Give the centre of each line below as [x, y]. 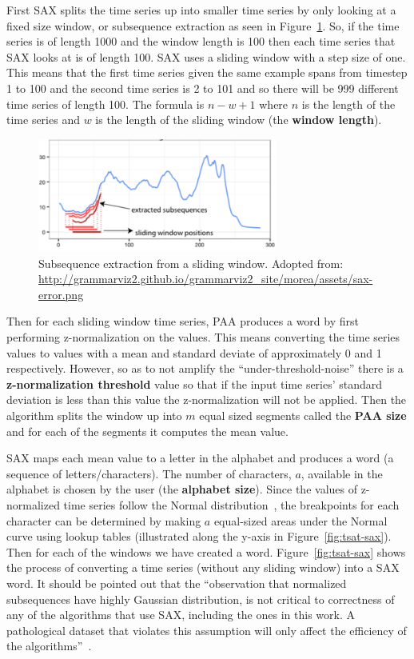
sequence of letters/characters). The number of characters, [149, 473]
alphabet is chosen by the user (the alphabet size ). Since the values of [182, 489]
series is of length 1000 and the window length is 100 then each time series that [201, 41]
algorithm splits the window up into [94, 415]
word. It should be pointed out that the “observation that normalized [177, 583]
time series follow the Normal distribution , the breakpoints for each [231, 504]
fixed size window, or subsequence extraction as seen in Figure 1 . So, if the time [203, 25]
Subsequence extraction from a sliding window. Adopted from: [191, 263]
